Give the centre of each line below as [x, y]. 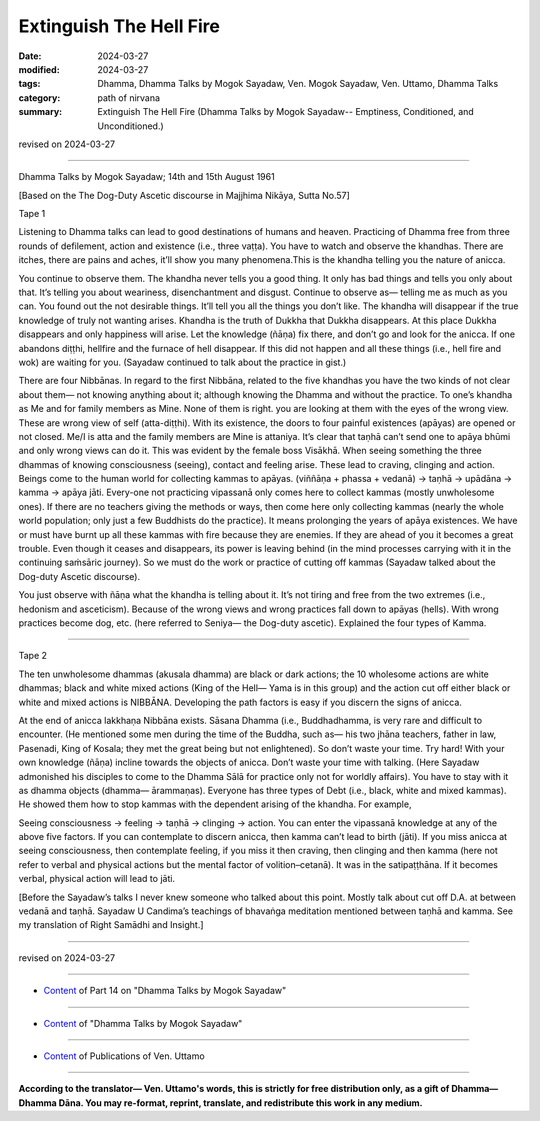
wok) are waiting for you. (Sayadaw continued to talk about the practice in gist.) [182, 362]
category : [39, 97]
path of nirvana [128, 97]
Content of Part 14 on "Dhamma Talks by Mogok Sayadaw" [165, 991]
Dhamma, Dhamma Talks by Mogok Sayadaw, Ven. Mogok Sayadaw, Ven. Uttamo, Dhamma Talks [298, 84]
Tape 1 [32, 214]
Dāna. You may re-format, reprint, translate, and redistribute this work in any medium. [241, 1102]
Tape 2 [33, 656]
